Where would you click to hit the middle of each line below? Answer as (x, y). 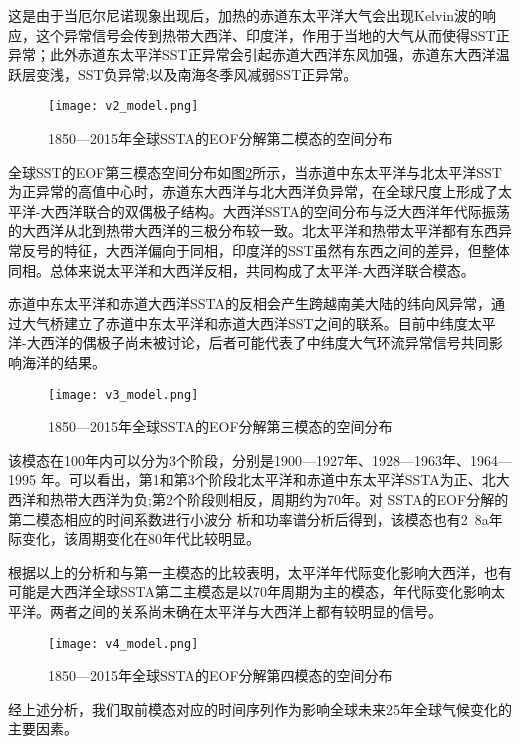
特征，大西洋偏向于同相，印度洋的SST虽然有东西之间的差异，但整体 (286, 250)
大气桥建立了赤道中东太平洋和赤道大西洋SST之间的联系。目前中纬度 (244, 322)
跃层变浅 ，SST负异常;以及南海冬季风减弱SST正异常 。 (183, 73)
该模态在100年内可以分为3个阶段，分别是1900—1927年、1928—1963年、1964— (260, 459)
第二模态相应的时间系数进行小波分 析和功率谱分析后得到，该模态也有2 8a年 (255, 518)
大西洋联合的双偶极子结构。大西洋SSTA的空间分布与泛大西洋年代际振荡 (275, 210)
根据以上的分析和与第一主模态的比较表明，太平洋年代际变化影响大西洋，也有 (260, 571)
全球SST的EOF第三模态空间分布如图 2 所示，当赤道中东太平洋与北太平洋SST (255, 171)
